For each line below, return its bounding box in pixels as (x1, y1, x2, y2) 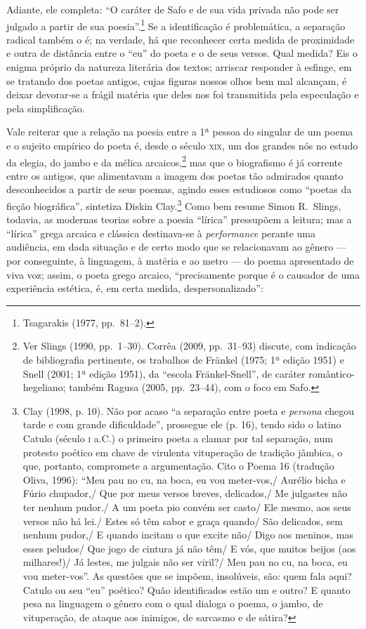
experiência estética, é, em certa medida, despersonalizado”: (6, 281, 263, 296)
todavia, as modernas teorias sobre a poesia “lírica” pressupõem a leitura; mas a (6, 212, 352, 227)
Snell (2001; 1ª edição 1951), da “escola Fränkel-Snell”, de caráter (22, 366, 306, 380)
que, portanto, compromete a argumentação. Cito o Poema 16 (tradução (22, 458, 334, 473)
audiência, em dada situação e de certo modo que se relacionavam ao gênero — (6, 239, 346, 254)
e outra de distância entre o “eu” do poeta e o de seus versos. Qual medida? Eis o (6, 46, 358, 60)
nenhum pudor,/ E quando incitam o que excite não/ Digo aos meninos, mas (22, 527, 353, 542)
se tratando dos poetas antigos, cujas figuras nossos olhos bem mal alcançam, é (6, 73, 347, 88)
